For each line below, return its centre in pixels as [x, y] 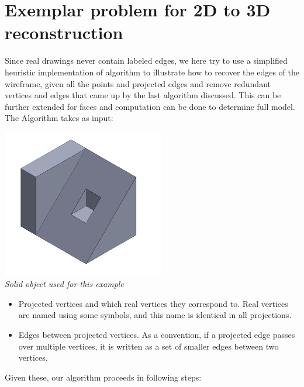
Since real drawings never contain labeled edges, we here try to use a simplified [146, 61]
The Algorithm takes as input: [59, 118]
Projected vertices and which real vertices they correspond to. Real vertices [153, 303]
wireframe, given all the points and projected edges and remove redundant [138, 83]
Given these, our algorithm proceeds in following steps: [103, 377]
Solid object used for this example [64, 284]
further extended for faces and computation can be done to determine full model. [150, 106]
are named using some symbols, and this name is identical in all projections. [155, 315]
